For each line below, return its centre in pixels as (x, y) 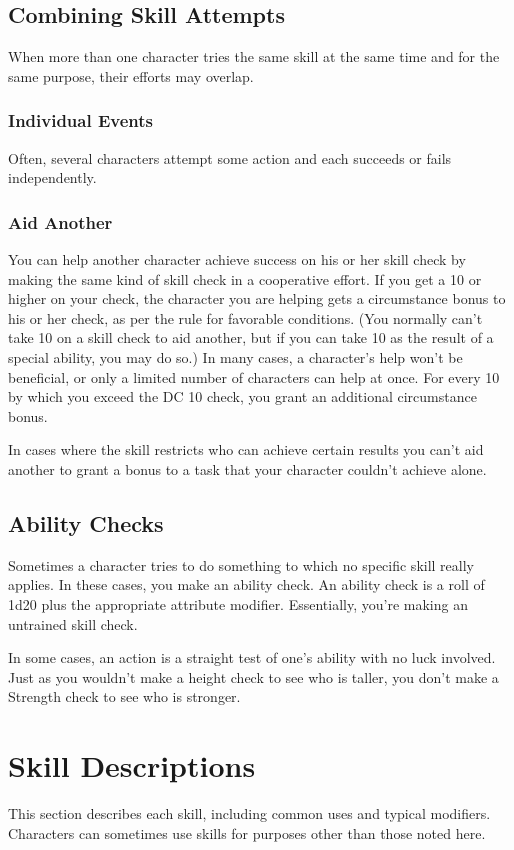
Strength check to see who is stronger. (124, 696)
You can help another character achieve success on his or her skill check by (237, 259)
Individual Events (81, 120)
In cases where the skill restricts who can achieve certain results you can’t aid (246, 449)
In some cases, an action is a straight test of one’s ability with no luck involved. (252, 657)
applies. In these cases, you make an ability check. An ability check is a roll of (246, 584)
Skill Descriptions (132, 765)
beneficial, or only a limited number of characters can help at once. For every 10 (254, 376)
